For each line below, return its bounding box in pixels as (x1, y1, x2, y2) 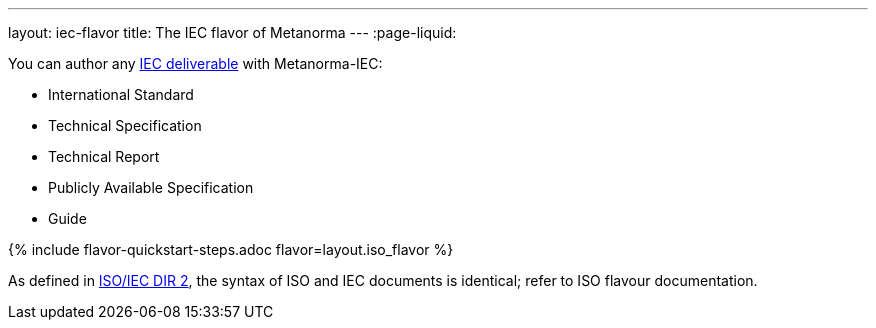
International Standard (48, 86, 194, 103)
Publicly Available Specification (48, 179, 254, 196)
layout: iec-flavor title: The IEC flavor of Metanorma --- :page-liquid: (8, 24, 457, 41)
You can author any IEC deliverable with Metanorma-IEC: (8, 55, 383, 72)
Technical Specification (48, 117, 202, 134)
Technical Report (48, 148, 160, 165)
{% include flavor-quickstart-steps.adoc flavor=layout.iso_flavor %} (8, 241, 454, 258)
